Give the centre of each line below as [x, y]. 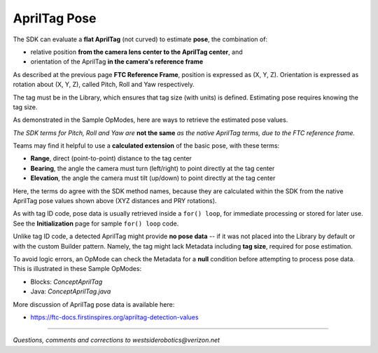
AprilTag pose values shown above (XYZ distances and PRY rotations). [115, 201]
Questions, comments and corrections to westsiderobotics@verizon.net [117, 340]
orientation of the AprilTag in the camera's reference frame [117, 62]
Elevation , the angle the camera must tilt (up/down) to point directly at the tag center [153, 178]
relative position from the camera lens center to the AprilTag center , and [136, 52]
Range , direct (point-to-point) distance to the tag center [111, 158]
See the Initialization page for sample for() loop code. [96, 223]
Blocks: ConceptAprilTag [66, 282]
